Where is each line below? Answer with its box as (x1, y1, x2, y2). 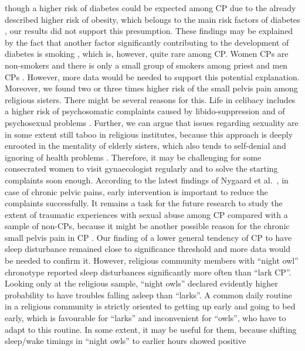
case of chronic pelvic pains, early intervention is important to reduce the (5, 185, 268, 197)
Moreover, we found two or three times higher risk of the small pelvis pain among (5, 82, 298, 94)
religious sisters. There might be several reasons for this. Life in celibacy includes (5, 93, 296, 105)
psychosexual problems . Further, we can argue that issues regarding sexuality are (5, 116, 299, 128)
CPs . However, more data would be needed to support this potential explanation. (5, 70, 300, 83)
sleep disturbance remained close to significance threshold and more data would (5, 243, 291, 255)
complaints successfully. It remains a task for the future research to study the (5, 197, 283, 209)
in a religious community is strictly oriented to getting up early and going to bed (5, 300, 296, 312)
